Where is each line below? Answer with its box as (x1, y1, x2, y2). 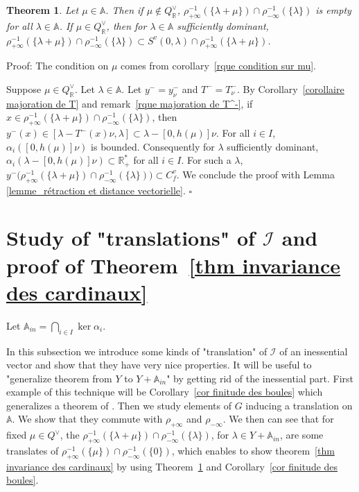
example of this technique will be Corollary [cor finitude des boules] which (6, 384, 323, 399)
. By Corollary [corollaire (236, 81, 344, 96)
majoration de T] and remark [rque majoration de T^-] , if (6, 96, 253, 110)
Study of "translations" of (6, 223, 255, 252)
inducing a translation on (245, 398, 353, 412)
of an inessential (279, 343, 348, 358)
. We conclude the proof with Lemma (176, 167, 335, 181)
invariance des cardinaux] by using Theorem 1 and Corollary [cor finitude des (6, 459, 338, 473)
